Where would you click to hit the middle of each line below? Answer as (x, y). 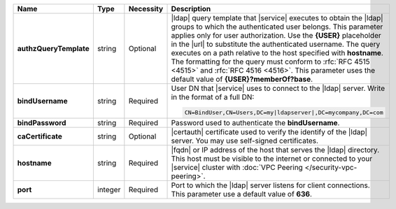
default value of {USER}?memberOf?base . (242, 79)
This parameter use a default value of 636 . (242, 194)
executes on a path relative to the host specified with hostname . (277, 53)
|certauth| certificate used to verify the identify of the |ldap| (269, 131)
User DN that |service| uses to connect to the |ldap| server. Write (278, 88)
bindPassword (42, 122)
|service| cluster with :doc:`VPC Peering (237, 167)
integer (109, 189)
